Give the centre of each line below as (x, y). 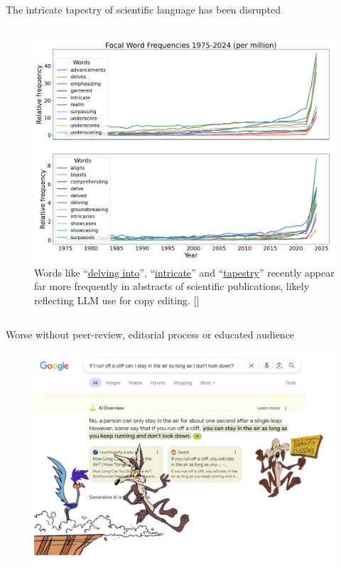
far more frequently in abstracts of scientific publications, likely (172, 286)
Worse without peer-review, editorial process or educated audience (150, 334)
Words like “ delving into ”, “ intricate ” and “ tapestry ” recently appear (184, 272)
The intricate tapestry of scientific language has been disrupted (143, 9)
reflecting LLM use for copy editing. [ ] (117, 300)
